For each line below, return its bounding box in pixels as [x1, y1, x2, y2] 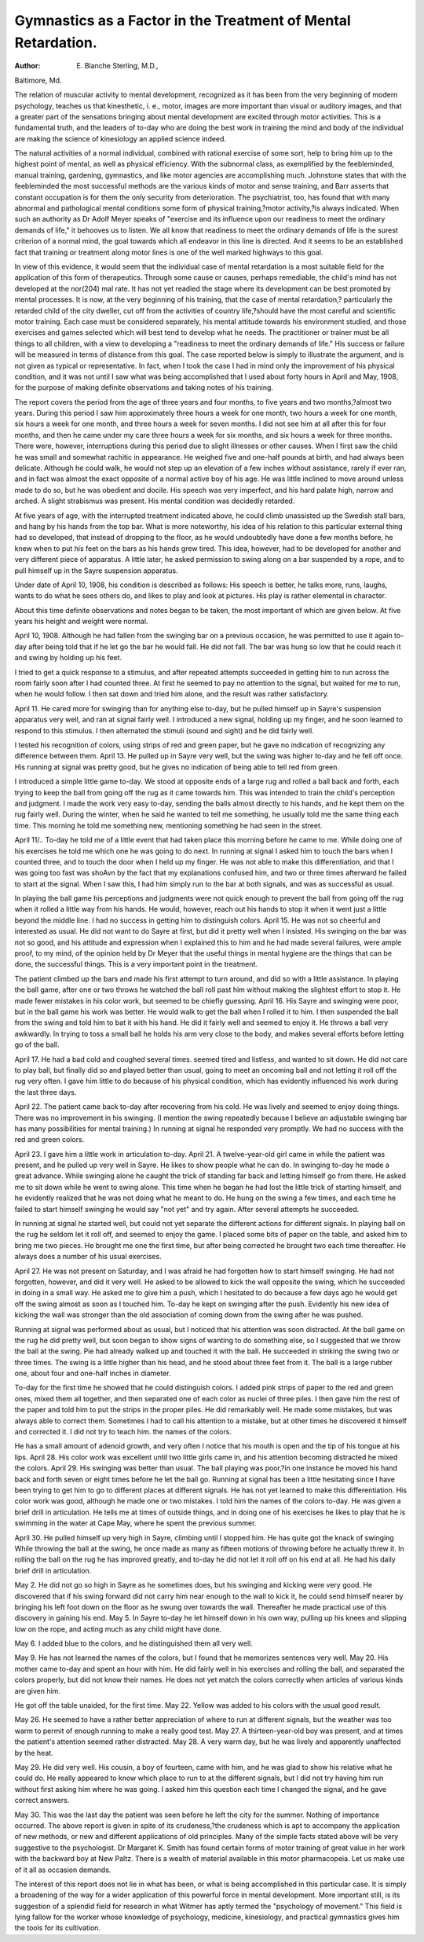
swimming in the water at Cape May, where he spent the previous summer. [14, 1518, 257, 1528]
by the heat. [14, 1748, 54, 1757]
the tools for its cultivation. [14, 1923, 101, 1933]
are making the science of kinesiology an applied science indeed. [14, 134, 227, 143]
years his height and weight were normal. [14, 617, 148, 626]
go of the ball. [14, 1040, 60, 1049]
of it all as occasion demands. [14, 1865, 111, 1874]
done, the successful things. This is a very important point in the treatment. [14, 960, 258, 969]
